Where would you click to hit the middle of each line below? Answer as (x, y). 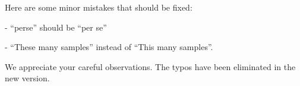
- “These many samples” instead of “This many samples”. (109, 47)
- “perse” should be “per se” (56, 27)
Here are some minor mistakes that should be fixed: (99, 7)
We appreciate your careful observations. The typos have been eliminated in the (150, 66)
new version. (27, 78)
